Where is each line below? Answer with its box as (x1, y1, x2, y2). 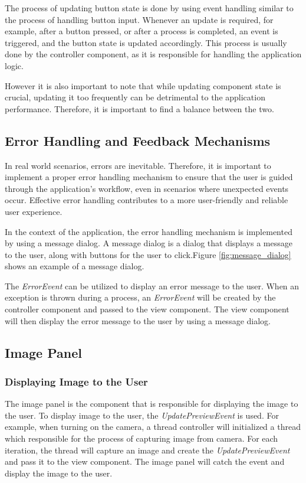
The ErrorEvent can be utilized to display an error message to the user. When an (5, 279, 300, 292)
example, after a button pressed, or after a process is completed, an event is (5, 25, 278, 37)
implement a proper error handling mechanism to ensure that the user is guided (5, 171, 293, 183)
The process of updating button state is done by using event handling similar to (5, 2, 294, 14)
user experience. (5, 205, 62, 217)
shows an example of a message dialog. (5, 260, 144, 272)
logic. (5, 59, 24, 71)
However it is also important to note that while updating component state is (5, 79, 281, 92)
